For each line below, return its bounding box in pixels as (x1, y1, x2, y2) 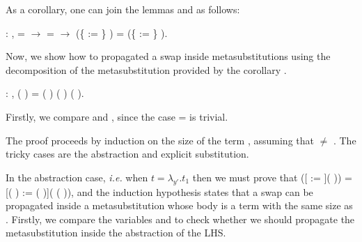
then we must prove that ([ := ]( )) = (192, 169, 352, 184)
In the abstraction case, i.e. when (6, 169, 148, 184)
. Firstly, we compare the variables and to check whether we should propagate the (6, 211, 355, 226)
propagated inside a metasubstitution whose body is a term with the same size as (6, 198, 353, 213)
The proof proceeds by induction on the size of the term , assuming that (6, 133, 314, 147)
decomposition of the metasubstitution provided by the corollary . (6, 62, 287, 77)
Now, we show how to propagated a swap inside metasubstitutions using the (6, 49, 331, 63)
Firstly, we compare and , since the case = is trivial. (6, 109, 228, 123)
